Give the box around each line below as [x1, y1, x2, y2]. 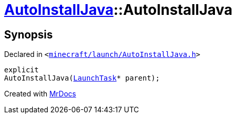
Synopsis [4, 28, 53, 41]
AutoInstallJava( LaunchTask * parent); [4, 74, 160, 83]
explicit [4, 66, 39, 74]
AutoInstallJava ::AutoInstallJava [4, 1, 233, 18]
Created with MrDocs [4, 89, 76, 99]
